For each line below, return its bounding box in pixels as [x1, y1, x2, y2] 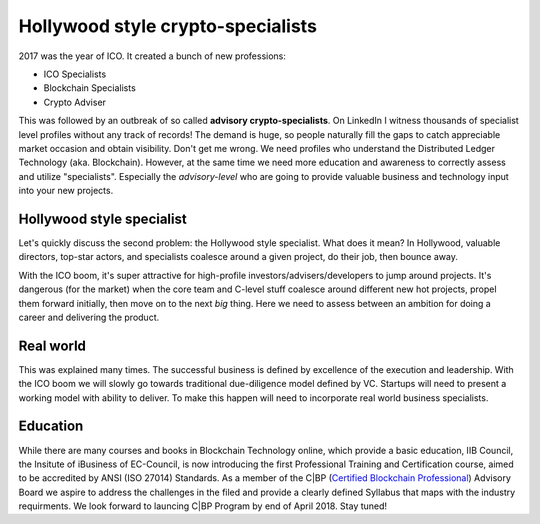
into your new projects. [18, 185, 114, 197]
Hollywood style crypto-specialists [18, 15, 317, 37]
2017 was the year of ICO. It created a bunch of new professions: [18, 50, 287, 62]
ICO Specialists [43, 68, 107, 80]
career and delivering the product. [18, 311, 160, 323]
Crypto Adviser [43, 96, 107, 108]
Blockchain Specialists [43, 82, 137, 94]
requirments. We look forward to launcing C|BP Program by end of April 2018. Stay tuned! [18, 500, 388, 512]
